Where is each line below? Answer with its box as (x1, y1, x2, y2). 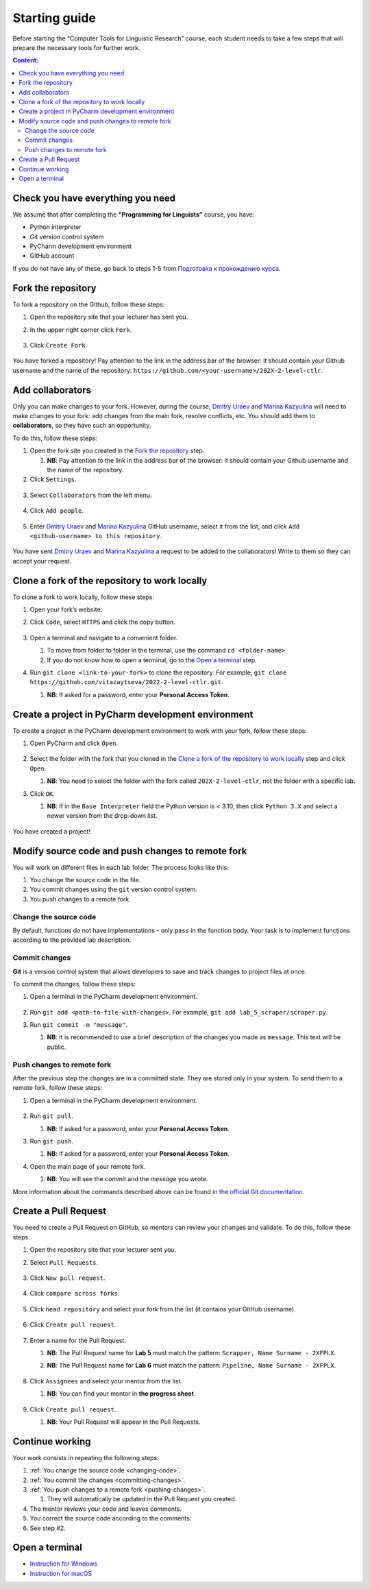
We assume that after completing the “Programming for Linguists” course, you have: (12, 210, 255, 219)
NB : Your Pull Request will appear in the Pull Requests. (47, 1418, 201, 1426)
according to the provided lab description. (12, 936, 132, 944)
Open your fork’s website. (29, 605, 103, 614)
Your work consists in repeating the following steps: (12, 1453, 159, 1461)
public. (47, 1043, 66, 1051)
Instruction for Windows (29, 1560, 98, 1568)
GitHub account (29, 252, 75, 260)
